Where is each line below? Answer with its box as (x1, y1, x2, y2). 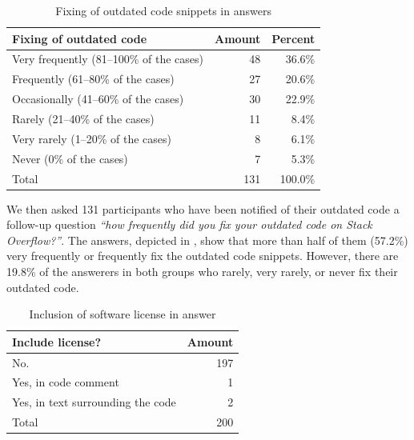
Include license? (12, 333, 102, 350)
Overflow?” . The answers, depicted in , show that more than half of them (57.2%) (6, 231, 408, 248)
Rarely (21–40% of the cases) (12, 110, 155, 126)
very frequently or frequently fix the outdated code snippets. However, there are (6, 247, 399, 264)
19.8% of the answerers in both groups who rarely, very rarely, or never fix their (6, 262, 398, 279)
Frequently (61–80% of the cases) (12, 70, 175, 87)
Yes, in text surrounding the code (12, 394, 176, 410)
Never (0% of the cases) (12, 150, 128, 166)
